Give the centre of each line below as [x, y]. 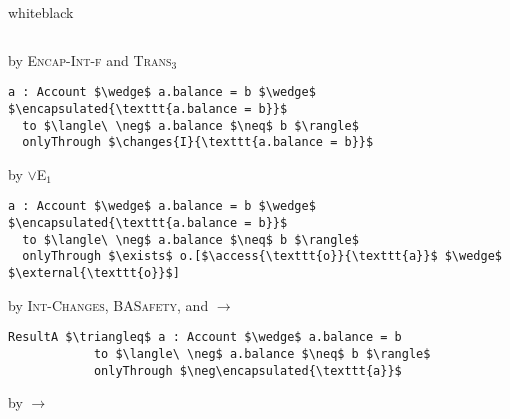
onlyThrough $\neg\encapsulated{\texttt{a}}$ [247, 370]
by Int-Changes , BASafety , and [108, 304]
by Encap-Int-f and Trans [90, 59]
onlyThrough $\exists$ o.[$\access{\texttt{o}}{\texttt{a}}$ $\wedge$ [262, 256]
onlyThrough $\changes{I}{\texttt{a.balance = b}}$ [198, 142]
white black [41, 12]
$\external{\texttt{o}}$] [94, 273]
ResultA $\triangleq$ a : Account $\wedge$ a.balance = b [205, 337]
